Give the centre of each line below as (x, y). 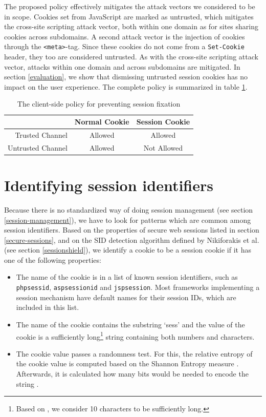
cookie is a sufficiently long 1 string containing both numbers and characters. (135, 336)
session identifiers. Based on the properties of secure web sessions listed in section (132, 230)
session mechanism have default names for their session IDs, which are (126, 297)
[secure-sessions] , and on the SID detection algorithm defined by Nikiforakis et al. (132, 239)
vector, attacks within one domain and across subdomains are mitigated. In (122, 66)
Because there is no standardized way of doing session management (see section (129, 209)
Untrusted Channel (38, 147)
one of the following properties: (53, 259)
